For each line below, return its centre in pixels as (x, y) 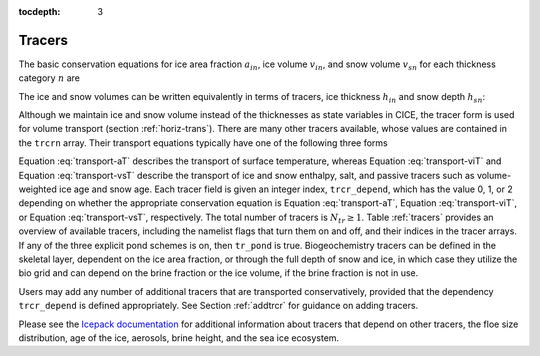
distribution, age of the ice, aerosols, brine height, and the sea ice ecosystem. (179, 337)
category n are (49, 78)
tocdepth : (39, 11)
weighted (37, 189)
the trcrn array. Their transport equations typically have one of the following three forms (203, 142)
